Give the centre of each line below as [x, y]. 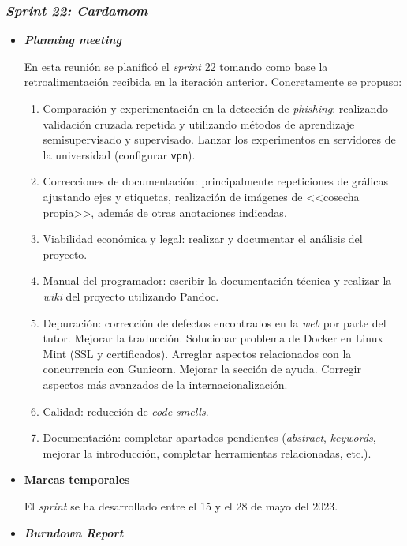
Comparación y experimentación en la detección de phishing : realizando [216, 108]
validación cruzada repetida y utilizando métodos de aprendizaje [199, 123]
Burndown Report [74, 532]
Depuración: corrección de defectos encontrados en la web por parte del [215, 322]
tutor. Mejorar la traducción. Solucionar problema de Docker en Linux [213, 338]
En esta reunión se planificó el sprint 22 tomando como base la [176, 66]
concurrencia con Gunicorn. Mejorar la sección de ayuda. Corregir [202, 369]
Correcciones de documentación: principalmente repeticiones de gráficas [216, 181]
